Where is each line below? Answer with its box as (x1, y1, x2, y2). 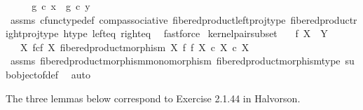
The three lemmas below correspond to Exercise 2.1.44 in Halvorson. (6, 90, 301, 105)
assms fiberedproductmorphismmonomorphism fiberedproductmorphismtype (10, 53, 341, 68)
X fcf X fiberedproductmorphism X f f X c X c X (20, 39, 249, 54)
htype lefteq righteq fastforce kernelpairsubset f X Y (63, 26, 328, 41)
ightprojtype (6, 26, 59, 41)
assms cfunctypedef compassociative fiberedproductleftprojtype (10, 12, 286, 27)
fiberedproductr (290, 12, 357, 27)
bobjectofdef (6, 67, 59, 81)
